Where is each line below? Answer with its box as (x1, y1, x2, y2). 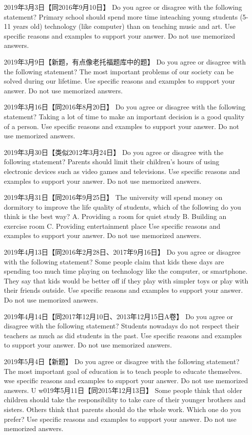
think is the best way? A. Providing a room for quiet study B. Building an (4, 211, 227, 221)
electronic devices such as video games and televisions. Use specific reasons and (4, 166, 240, 176)
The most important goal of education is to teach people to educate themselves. (4, 366, 242, 376)
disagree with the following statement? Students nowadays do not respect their (4, 321, 239, 331)
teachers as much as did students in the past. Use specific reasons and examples (4, 330, 242, 340)
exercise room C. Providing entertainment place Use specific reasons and (4, 220, 221, 231)
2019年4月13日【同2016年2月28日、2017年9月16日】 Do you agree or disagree (4, 247, 241, 257)
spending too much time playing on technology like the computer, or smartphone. (4, 266, 248, 276)
